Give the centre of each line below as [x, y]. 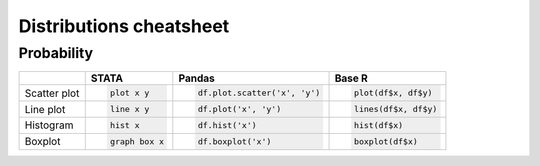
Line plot [45, 109]
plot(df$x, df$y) [393, 93]
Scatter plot [52, 93]
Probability [56, 53]
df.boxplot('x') [234, 141]
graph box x [137, 141]
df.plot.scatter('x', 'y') [259, 93]
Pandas [196, 78]
